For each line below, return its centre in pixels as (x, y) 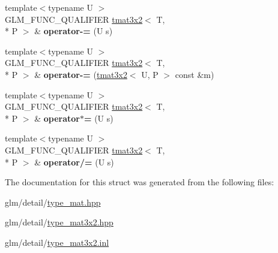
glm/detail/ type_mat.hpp (53, 202)
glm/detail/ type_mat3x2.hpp (59, 222)
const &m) (195, 74)
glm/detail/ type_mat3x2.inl (57, 242)
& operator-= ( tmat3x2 (81, 74)
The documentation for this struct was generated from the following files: (140, 182)
